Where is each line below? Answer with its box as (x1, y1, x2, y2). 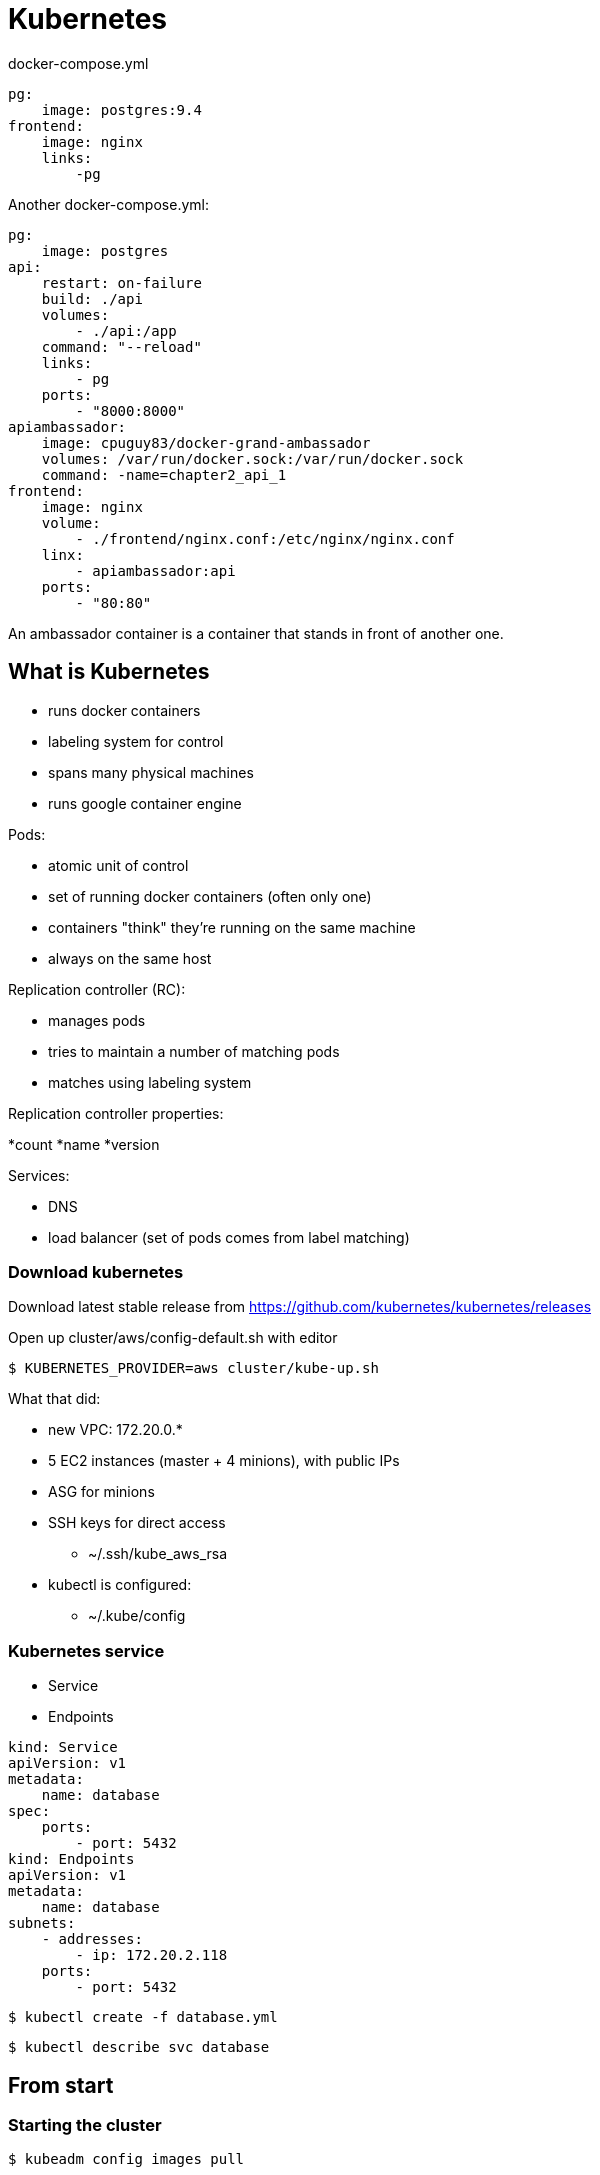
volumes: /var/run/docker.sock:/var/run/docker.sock (41, 450, 464, 467)
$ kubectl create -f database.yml (8, 2009, 278, 2026)
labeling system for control (48, 732, 224, 750)
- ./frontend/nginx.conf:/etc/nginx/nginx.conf (75, 530, 455, 547)
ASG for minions (48, 1483, 155, 1501)
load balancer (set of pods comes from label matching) (48, 1228, 410, 1246)
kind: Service (8, 1739, 118, 1756)
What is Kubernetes (8, 659, 210, 685)
